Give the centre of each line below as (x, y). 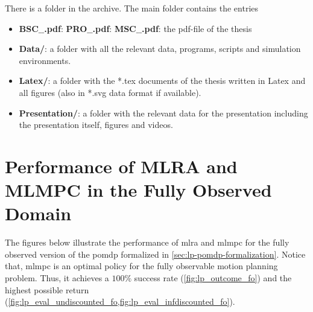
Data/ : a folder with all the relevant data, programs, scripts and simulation (160, 49)
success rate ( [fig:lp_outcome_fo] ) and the (213, 278)
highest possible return (47, 289)
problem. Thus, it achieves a (57, 278)
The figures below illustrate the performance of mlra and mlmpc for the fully (147, 242)
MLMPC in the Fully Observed (138, 190)
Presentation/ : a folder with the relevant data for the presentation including (163, 113)
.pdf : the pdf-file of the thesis (197, 28)
